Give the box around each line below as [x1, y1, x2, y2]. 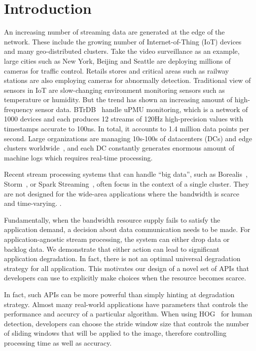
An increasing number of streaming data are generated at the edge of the [4, 27, 225, 37]
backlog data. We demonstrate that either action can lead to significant [4, 243, 219, 254]
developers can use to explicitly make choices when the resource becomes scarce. [4, 273, 246, 283]
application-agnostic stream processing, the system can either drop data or [4, 234, 230, 244]
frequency [4, 104, 33, 114]
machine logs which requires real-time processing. [4, 152, 153, 162]
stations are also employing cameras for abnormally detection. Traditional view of [4, 75, 251, 85]
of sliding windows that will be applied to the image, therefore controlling [4, 328, 227, 338]
